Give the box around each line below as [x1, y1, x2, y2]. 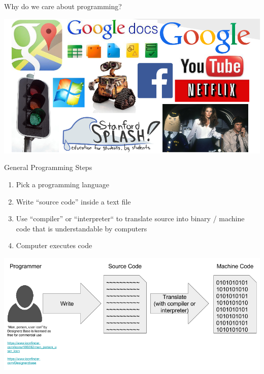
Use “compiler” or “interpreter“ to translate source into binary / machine [16, 213, 245, 224]
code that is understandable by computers [16, 223, 147, 233]
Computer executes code [16, 240, 92, 251]
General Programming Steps [4, 162, 92, 173]
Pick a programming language [16, 179, 109, 189]
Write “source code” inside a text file [16, 196, 131, 207]
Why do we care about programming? [4, 1, 122, 11]
